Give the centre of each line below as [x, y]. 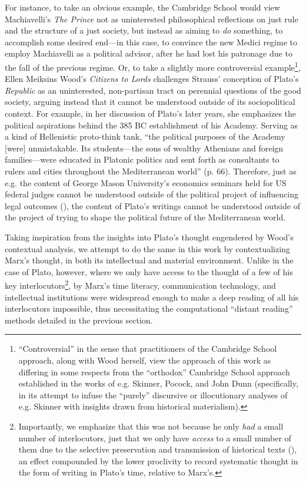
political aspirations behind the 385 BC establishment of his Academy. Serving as [152, 125]
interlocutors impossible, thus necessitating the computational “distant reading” [149, 308]
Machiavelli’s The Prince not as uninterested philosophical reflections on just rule [152, 19]
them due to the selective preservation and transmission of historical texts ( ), [158, 449]
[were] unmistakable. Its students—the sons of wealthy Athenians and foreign [144, 148]
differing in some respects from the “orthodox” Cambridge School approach [154, 372]
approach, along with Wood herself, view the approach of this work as [145, 360]
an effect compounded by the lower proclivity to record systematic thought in [158, 460]
